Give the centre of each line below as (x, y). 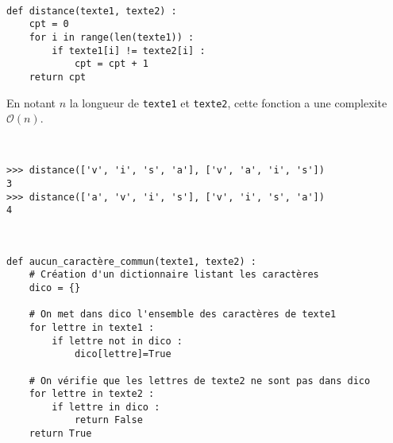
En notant (31, 102)
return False (108, 420)
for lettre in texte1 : (92, 327)
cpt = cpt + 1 (111, 64)
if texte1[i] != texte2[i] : (129, 51)
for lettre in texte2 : (92, 394)
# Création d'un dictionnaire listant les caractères (174, 275)
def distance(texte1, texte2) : (92, 11)
